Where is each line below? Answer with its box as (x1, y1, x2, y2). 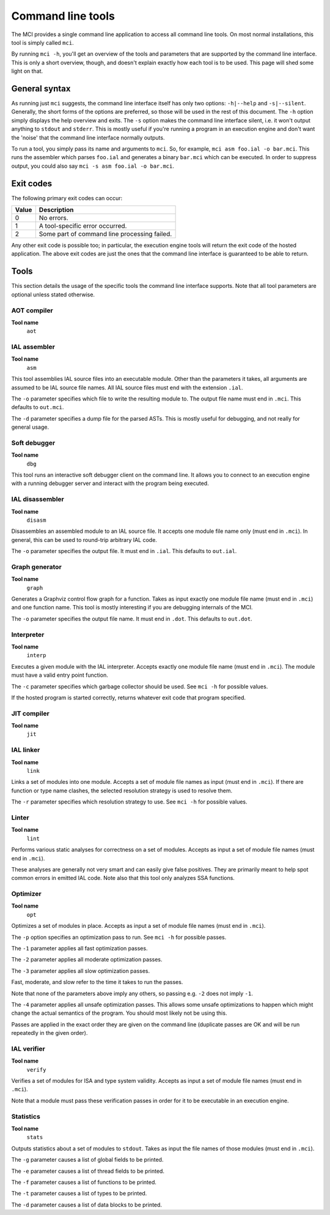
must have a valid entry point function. (11, 671, 108, 679)
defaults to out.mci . (11, 404, 64, 411)
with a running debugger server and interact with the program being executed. (11, 480, 209, 487)
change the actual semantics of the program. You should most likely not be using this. (11, 1009, 227, 1017)
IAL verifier (11, 1044, 45, 1053)
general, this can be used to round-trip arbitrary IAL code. (11, 536, 157, 543)
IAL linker (11, 746, 40, 754)
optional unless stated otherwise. (11, 291, 95, 298)
